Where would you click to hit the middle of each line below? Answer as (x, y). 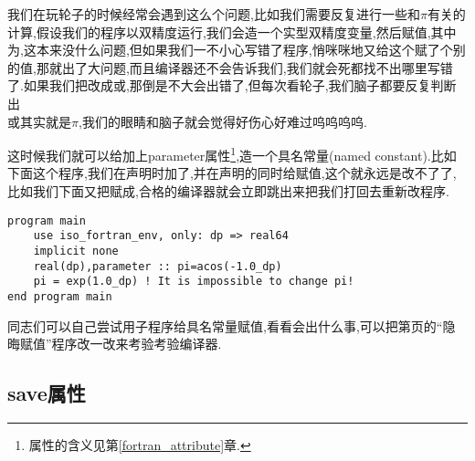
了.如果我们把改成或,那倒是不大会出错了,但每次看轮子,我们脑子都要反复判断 (232, 85)
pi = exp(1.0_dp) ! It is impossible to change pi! (194, 282)
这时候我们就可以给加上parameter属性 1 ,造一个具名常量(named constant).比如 (232, 154)
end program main (60, 296)
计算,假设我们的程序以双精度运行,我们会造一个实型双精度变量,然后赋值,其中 (232, 31)
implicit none (76, 251)
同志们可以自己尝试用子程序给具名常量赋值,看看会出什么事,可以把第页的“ (225, 325)
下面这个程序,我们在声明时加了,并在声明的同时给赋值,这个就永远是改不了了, (232, 173)
